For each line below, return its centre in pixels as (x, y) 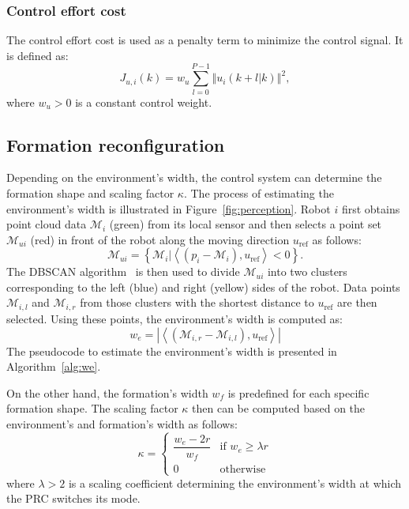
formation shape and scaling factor (90, 192)
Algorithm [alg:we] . (54, 366)
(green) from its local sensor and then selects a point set (246, 224)
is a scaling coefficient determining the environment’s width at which (235, 483)
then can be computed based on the (279, 408)
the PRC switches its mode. (73, 498)
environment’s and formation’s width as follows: (122, 423)
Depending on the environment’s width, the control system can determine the (194, 177)
